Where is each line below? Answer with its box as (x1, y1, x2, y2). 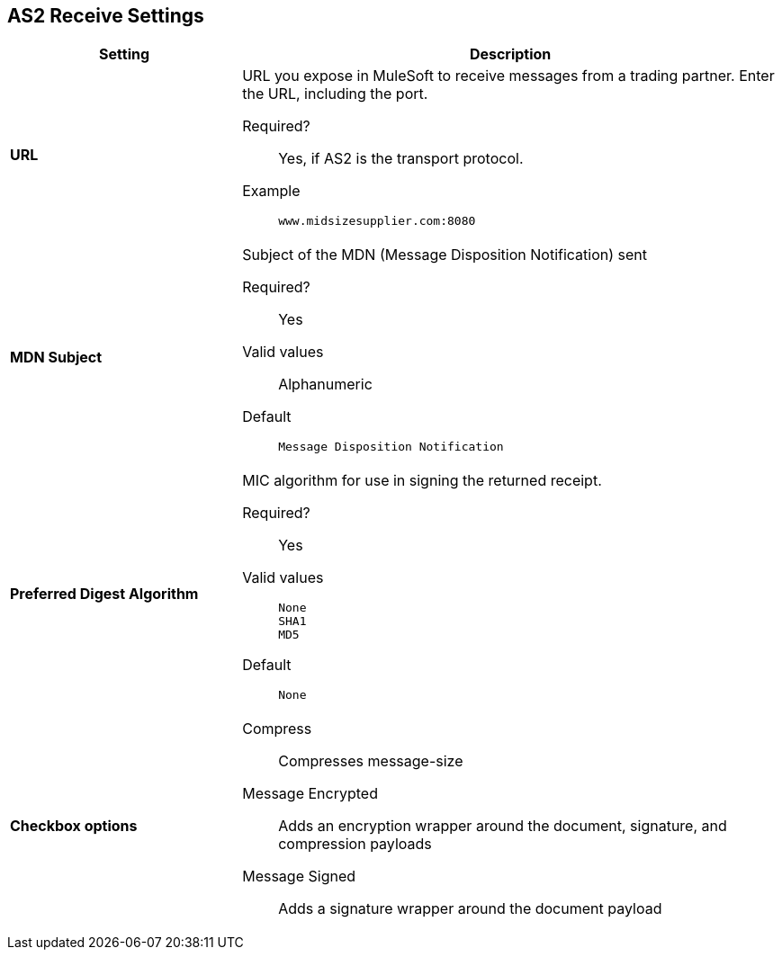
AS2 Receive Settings (7, 4, 204, 27)
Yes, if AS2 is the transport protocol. (278, 149, 524, 168)
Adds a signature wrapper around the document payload (278, 899, 662, 918)
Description (469, 45, 552, 64)
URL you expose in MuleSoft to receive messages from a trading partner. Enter (242, 67, 775, 85)
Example (242, 182, 301, 201)
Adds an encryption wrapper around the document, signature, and (278, 817, 727, 836)
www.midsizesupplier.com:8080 (278, 214, 476, 228)
